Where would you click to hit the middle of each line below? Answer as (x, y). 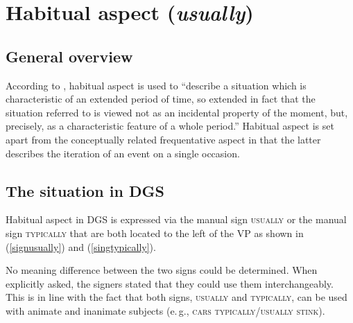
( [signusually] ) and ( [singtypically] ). (81, 246)
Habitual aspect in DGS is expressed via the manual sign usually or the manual (176, 219)
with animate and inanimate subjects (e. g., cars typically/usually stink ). (165, 310)
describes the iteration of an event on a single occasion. (123, 153)
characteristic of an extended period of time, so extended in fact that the (161, 99)
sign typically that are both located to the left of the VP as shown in (155, 233)
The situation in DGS (85, 190)
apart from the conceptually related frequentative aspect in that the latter (163, 139)
